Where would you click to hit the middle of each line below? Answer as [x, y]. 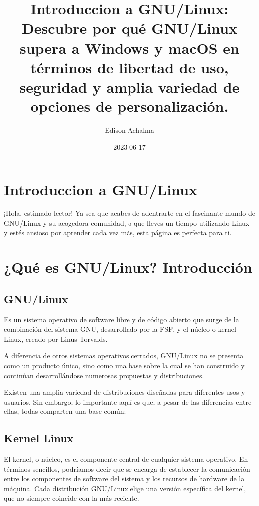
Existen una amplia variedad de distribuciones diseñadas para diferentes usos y [125, 392]
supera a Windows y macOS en [129, 48]
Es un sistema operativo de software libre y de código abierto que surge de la [122, 319]
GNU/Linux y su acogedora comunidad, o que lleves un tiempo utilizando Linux [127, 223]
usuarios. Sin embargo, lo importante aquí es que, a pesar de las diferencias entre [128, 401]
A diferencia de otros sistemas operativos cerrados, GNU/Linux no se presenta [124, 355]
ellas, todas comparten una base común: [65, 411]
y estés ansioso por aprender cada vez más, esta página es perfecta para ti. [118, 233]
